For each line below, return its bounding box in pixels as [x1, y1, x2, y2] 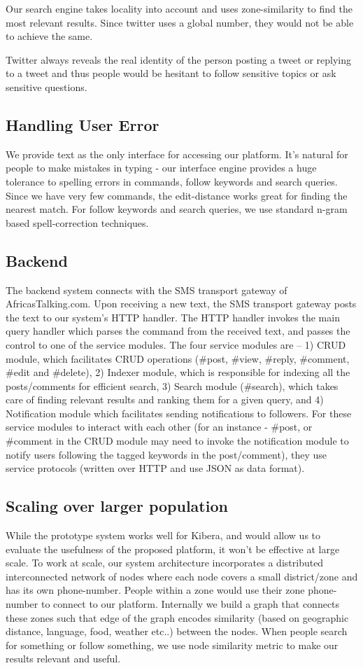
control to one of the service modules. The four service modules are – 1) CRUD [6, 337, 346, 352]
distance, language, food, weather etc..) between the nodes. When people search [6, 624, 348, 639]
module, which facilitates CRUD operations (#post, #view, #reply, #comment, [6, 351, 350, 366]
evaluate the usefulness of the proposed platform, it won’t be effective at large [6, 541, 340, 556]
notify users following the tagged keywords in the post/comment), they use [6, 447, 327, 461]
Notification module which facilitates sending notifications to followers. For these [6, 405, 352, 420]
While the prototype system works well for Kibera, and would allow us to [6, 528, 321, 543]
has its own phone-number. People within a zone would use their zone [6, 583, 305, 597]
